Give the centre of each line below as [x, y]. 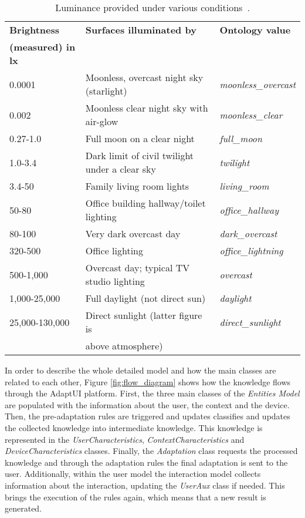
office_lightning [251, 250]
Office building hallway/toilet [145, 203]
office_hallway [249, 210]
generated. [23, 508]
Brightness [35, 30]
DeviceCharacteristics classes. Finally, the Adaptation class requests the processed [151, 451]
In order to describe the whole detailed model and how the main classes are [140, 370]
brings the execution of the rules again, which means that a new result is [135, 497]
